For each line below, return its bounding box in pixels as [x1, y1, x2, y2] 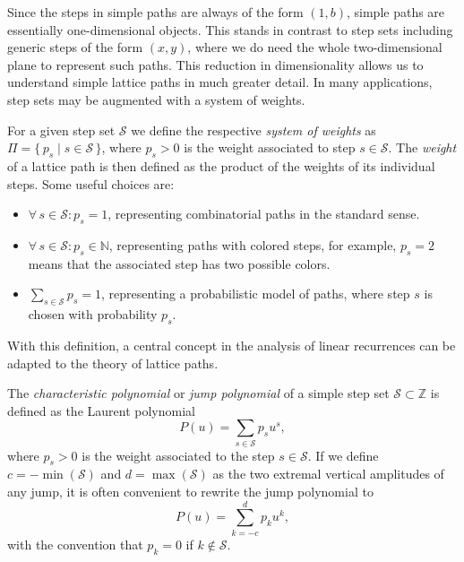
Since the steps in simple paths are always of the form [7, 3, 304, 21]
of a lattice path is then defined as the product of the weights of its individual [7, 156, 435, 175]
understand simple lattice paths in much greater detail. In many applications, [7, 73, 433, 91]
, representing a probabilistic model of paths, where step [100, 284, 410, 303]
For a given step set [7, 120, 116, 139]
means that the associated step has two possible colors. [28, 254, 331, 272]
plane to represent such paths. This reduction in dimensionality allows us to [7, 55, 424, 73]
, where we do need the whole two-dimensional [187, 38, 443, 56]
